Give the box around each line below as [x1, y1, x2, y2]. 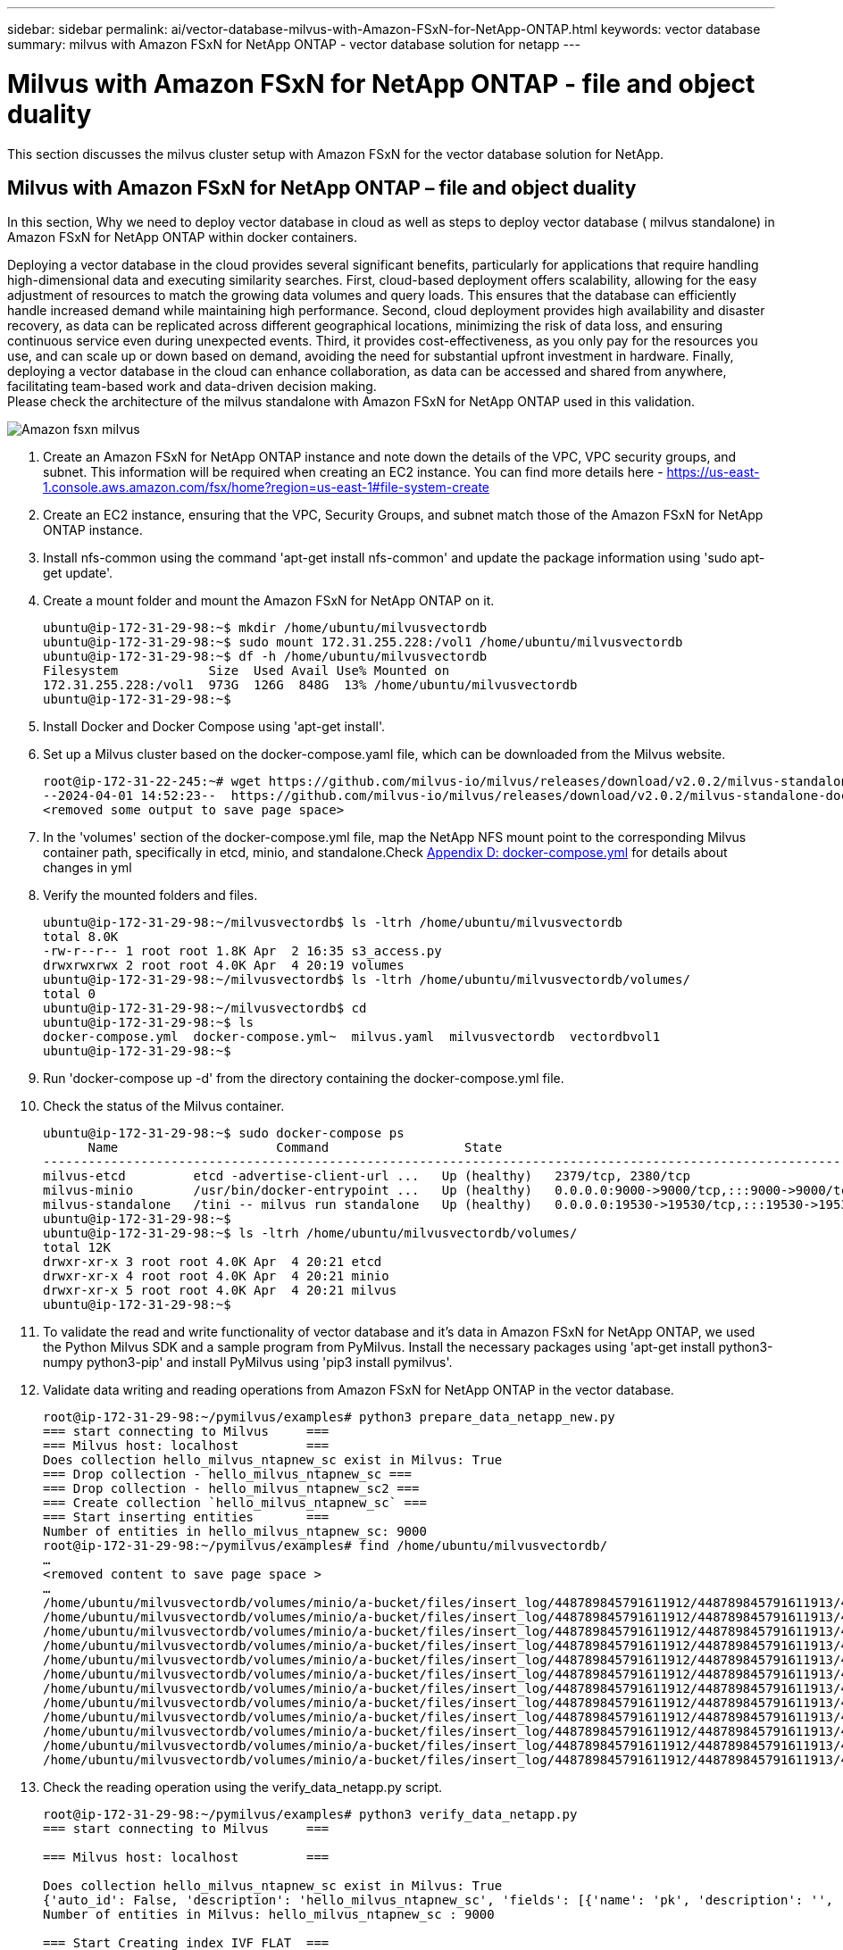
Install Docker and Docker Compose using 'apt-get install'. [43, 719, 386, 735]
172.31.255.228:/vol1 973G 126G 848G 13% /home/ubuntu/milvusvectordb [43, 678, 578, 693]
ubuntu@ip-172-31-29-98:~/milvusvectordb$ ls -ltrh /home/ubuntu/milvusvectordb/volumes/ [43, 972, 690, 987]
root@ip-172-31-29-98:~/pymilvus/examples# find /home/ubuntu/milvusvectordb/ [43, 1538, 608, 1554]
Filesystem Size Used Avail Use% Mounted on [43, 663, 450, 679]
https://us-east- [666, 464, 760, 480]
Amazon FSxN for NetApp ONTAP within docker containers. [7, 229, 358, 246]
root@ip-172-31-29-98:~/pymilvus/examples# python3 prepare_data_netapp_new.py [43, 1410, 615, 1425]
